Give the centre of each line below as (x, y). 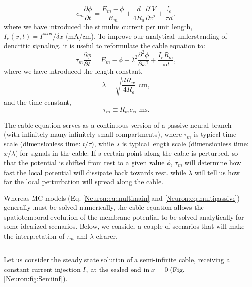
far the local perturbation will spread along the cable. (84, 182)
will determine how (213, 162)
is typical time (215, 134)
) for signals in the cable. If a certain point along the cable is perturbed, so (127, 153)
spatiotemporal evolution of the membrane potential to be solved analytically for (124, 216)
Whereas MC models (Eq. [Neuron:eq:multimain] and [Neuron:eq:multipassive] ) (122, 198)
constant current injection (42, 269)
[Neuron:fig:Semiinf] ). (36, 279)
